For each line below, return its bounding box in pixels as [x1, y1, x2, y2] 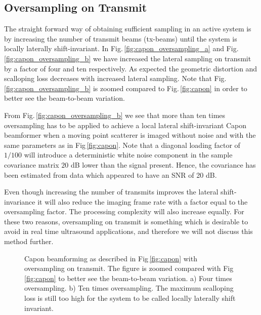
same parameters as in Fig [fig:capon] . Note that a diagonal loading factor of [4, 139, 240, 150]
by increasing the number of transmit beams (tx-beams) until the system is [4, 33, 237, 44]
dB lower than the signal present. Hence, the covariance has [70, 159, 256, 170]
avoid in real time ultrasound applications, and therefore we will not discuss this [4, 226, 253, 237]
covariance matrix [4, 159, 59, 170]
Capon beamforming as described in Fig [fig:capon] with [24, 253, 197, 263]
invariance [4, 196, 35, 207]
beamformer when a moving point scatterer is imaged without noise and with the [4, 130, 256, 140]
